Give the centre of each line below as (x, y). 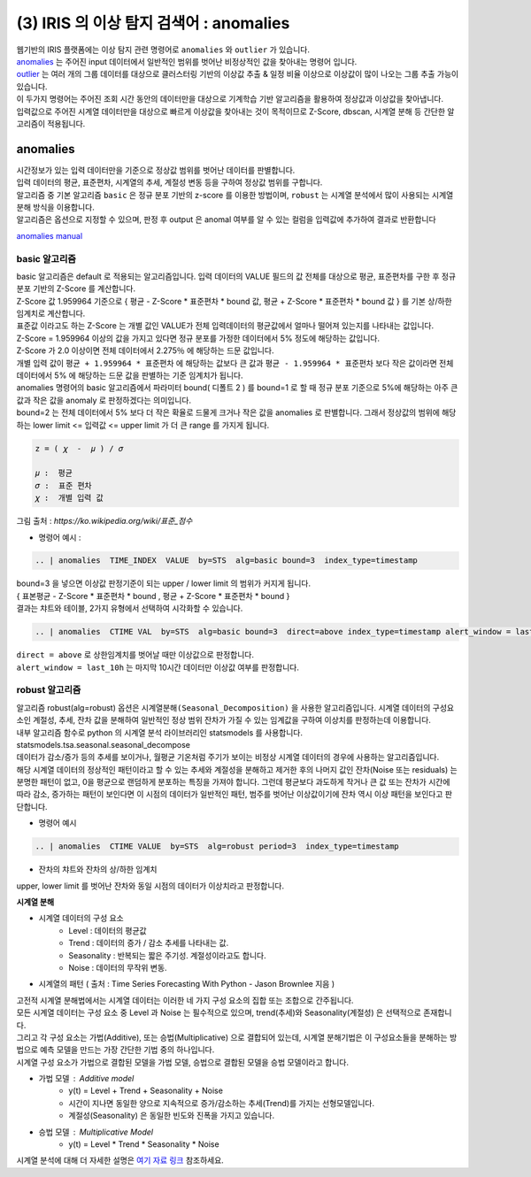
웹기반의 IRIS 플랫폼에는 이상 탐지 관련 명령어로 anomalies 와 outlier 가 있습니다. (163, 50)
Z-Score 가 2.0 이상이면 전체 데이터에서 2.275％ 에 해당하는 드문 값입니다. (145, 350)
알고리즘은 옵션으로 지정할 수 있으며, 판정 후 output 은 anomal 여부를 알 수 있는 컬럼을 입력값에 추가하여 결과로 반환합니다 (227, 219)
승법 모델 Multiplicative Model (96, 1132)
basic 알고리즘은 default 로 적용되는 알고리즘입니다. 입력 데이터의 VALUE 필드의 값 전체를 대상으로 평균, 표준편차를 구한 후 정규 (236, 276)
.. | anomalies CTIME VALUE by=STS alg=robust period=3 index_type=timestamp (217, 846)
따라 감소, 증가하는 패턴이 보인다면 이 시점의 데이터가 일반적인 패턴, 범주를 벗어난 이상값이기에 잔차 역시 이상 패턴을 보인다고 (230, 794)
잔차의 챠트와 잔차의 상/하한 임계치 (98, 869)
